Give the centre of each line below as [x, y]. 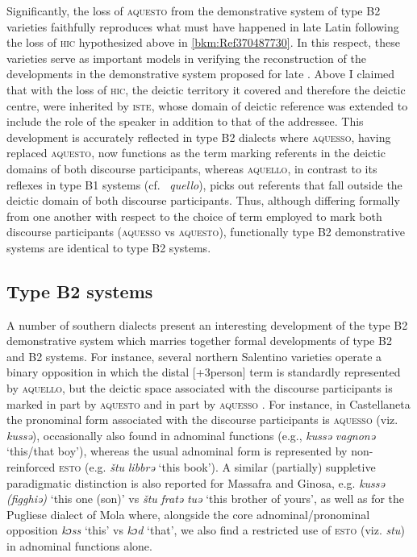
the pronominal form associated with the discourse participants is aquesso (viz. [202, 420]
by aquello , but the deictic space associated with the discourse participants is [200, 388]
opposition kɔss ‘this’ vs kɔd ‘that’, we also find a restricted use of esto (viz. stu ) [206, 530]
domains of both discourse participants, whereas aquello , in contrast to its [192, 168]
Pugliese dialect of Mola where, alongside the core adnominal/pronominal [188, 514]
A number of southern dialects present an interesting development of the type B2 [207, 324]
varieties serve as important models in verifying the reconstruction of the [186, 58]
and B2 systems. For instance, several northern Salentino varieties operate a [194, 356]
